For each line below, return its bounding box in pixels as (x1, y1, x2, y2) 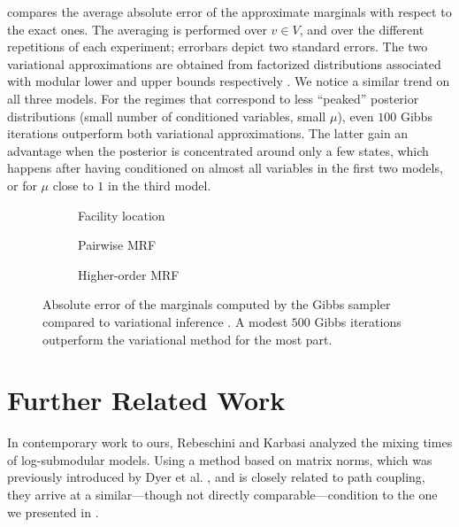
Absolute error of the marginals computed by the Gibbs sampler (42, 295, 391, 314)
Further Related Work (7, 382, 286, 418)
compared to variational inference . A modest (42, 312, 288, 330)
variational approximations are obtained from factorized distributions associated (7, 54, 441, 73)
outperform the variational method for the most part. (42, 329, 333, 348)
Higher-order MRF (78, 265, 180, 283)
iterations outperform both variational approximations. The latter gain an (7, 124, 409, 143)
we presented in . (7, 502, 99, 521)
